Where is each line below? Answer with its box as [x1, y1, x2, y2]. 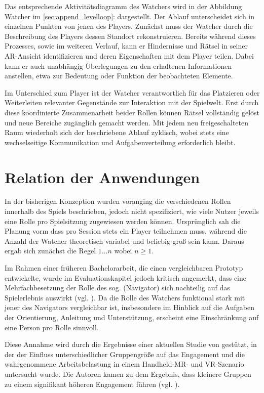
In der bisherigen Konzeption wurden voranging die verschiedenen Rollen [5, 196, 231, 206]
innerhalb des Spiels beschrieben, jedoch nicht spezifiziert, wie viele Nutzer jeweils [5, 206, 259, 216]
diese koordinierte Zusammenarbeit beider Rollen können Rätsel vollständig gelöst [5, 107, 259, 117]
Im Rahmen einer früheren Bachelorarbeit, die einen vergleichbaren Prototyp [5, 263, 243, 273]
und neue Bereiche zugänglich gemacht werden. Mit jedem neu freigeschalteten [5, 117, 249, 127]
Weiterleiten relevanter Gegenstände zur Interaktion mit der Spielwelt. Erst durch [5, 97, 259, 108]
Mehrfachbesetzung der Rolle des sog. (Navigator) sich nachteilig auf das [5, 282, 230, 293]
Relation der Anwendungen [5, 166, 200, 187]
